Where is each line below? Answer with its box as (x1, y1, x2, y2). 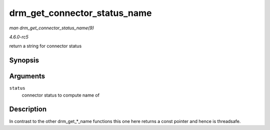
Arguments (9, 72, 45, 81)
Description (9, 105, 47, 114)
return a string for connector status (9, 43, 82, 49)
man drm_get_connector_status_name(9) (9, 25, 94, 31)
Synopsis (9, 56, 39, 65)
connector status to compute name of (21, 92, 100, 98)
